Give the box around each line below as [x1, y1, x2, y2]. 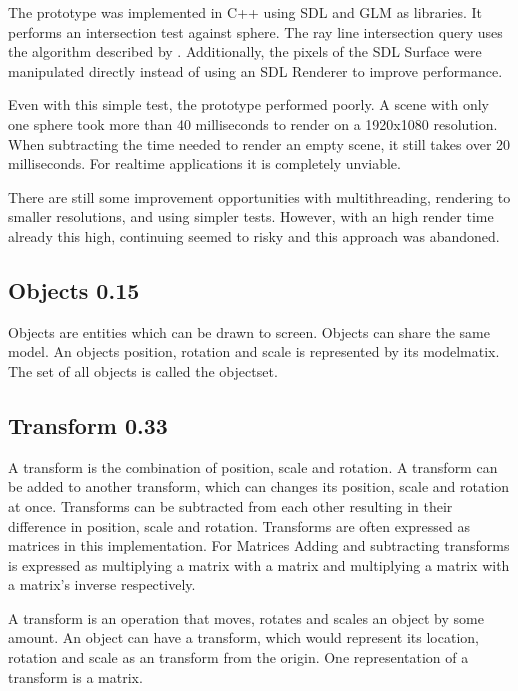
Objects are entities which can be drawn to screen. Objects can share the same [8, 321, 490, 342]
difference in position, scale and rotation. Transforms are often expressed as [8, 515, 470, 536]
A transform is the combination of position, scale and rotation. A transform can [8, 456, 498, 477]
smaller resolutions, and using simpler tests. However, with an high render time [8, 206, 494, 227]
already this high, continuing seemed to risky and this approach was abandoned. [8, 225, 500, 246]
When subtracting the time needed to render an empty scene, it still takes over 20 [8, 133, 511, 154]
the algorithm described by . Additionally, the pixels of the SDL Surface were [8, 41, 482, 62]
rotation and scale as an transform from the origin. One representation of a [8, 647, 469, 668]
